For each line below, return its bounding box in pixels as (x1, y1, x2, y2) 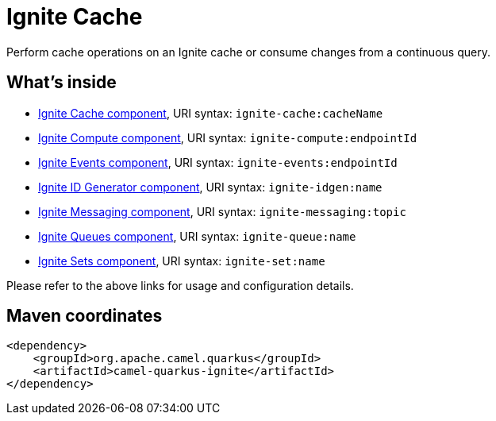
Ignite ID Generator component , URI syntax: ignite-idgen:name (38, 180, 383, 194)
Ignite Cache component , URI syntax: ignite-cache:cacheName (38, 106, 383, 120)
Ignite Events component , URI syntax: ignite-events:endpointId (38, 155, 398, 169)
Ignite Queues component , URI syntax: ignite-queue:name (38, 229, 356, 243)
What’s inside (6, 72, 117, 93)
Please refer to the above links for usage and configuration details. (6, 278, 354, 292)
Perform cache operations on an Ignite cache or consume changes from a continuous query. (6, 44, 490, 59)
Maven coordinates (6, 306, 163, 326)
